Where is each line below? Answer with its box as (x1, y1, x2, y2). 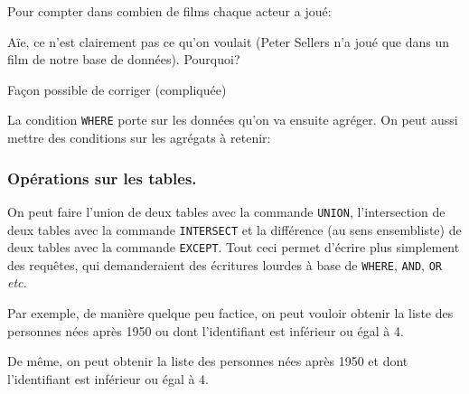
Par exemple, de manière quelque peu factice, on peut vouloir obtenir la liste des (7, 304, 454, 323)
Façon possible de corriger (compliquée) (7, 80, 227, 98)
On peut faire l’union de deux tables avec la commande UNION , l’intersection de (7, 202, 446, 220)
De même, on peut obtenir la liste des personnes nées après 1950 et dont (7, 352, 408, 371)
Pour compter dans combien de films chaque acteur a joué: (7, 2, 332, 20)
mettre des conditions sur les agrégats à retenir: (7, 128, 271, 147)
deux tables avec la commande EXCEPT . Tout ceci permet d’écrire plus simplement (7, 238, 460, 257)
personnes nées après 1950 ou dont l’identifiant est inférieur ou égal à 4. (7, 321, 404, 340)
